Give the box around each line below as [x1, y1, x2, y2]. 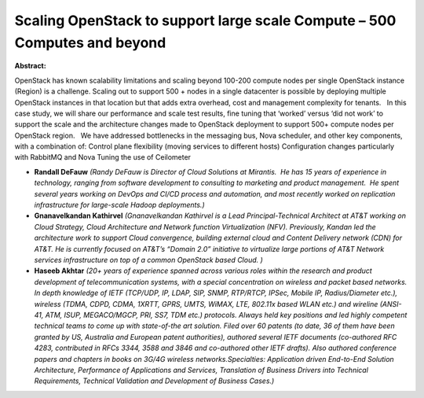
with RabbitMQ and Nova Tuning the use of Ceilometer [14, 153, 192, 162]
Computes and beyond [14, 34, 166, 51]
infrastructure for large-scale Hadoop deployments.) [34, 201, 205, 210]
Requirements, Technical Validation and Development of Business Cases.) [34, 376, 275, 385]
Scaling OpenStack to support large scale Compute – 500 [14, 12, 397, 29]
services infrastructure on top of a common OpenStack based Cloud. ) [34, 255, 263, 264]
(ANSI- [379, 299, 402, 308]
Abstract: [14, 61, 46, 71]
